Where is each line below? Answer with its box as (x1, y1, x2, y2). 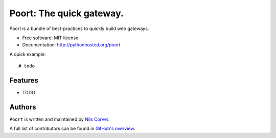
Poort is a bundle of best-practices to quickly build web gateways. (9, 25, 149, 32)
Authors (9, 102, 36, 112)
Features (9, 76, 38, 85)
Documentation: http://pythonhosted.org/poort (22, 42, 121, 48)
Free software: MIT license (22, 35, 79, 41)
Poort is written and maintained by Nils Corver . (9, 116, 110, 122)
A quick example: (9, 51, 46, 57)
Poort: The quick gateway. (9, 8, 124, 19)
